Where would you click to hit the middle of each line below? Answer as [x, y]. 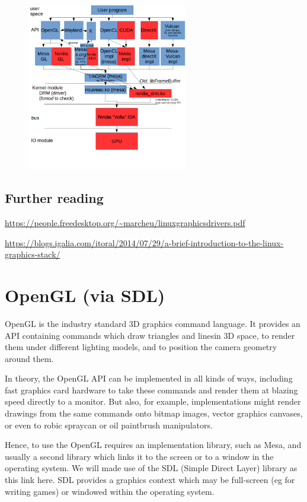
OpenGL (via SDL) [85, 295]
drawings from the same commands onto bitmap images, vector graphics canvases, [154, 413]
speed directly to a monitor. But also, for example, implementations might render [153, 401]
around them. [29, 358]
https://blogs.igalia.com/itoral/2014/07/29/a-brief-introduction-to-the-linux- [144, 242]
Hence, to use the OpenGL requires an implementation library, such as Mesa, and [153, 445]
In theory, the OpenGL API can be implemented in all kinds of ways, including [149, 378]
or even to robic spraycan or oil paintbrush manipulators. [109, 425]
